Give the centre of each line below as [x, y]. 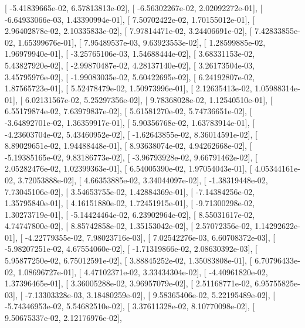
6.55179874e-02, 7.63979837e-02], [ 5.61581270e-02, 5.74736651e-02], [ [128, 111]
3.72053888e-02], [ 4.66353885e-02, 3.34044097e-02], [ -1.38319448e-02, [143, 180]
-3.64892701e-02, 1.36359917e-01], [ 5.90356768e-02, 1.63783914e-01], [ [130, 122]
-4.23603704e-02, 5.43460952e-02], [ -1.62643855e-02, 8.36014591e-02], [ [131, 134]
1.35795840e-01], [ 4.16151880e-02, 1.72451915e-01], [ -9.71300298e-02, [130, 203]
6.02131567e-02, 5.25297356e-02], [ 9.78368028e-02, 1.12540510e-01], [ [149, 99]
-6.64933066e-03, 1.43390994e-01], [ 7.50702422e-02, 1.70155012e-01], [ [130, 19]
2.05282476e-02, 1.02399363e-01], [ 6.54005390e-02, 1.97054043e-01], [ [128, 168]
